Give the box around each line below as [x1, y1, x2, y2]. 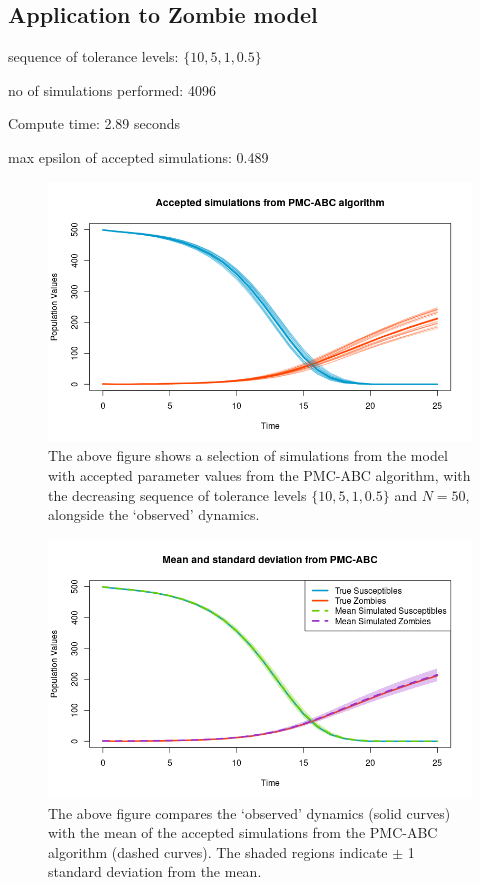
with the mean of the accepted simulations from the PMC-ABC [48, 822, 438, 843]
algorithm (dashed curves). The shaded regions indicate [48, 841, 388, 862]
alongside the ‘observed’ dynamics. [48, 504, 260, 525]
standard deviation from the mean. [48, 861, 262, 882]
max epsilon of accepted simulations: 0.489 [8, 146, 269, 167]
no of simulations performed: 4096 [8, 79, 216, 100]
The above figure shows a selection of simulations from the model [48, 445, 448, 466]
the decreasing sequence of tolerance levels [48, 484, 307, 505]
